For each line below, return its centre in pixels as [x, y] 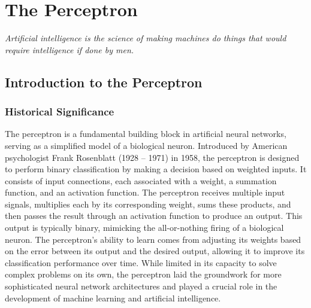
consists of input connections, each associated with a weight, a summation [141, 180]
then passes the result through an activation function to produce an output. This [154, 216]
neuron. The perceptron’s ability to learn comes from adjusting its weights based [153, 239]
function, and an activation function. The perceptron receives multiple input [145, 192]
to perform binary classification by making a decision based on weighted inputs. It [156, 169]
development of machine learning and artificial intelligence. [113, 298]
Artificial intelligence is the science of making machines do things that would [146, 38]
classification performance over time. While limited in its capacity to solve [141, 262]
